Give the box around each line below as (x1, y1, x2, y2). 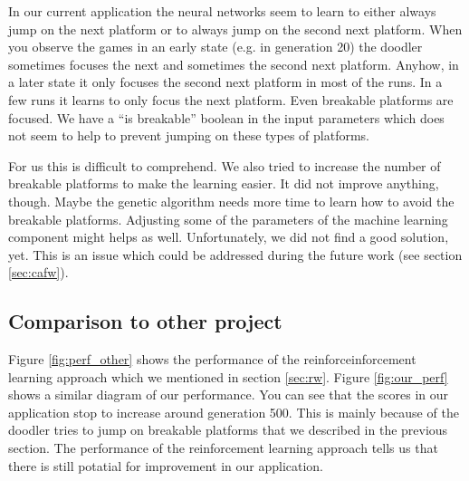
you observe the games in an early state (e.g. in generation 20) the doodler (8, 37, 423, 56)
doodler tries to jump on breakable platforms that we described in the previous (8, 420, 448, 439)
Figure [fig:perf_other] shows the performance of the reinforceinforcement (8, 350, 416, 369)
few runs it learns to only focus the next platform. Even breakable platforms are (8, 90, 454, 109)
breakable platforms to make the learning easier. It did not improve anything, (8, 174, 439, 193)
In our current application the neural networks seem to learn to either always (8, 2, 436, 20)
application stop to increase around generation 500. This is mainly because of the (8, 402, 459, 421)
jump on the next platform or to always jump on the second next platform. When (8, 19, 463, 38)
